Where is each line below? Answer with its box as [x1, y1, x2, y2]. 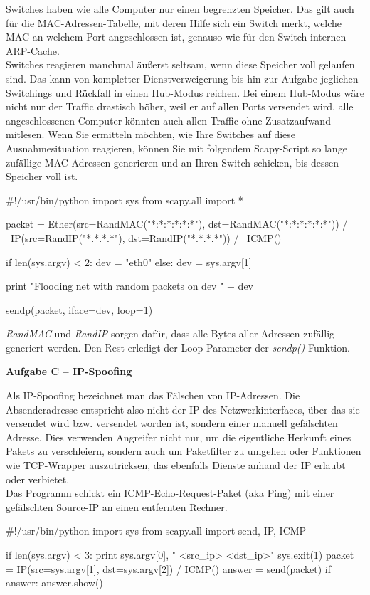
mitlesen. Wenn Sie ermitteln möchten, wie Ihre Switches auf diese [6, 127, 296, 142]
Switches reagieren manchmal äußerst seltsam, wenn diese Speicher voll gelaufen [6, 57, 355, 72]
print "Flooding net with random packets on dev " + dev [6, 278, 254, 293]
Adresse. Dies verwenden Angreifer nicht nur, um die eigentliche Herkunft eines [6, 429, 351, 444]
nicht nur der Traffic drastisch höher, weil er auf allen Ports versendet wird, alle [6, 99, 354, 114]
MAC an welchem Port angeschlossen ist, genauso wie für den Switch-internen [6, 29, 347, 44]
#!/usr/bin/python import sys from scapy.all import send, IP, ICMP [6, 523, 307, 538]
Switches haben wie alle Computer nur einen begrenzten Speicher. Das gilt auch [6, 1, 354, 16]
